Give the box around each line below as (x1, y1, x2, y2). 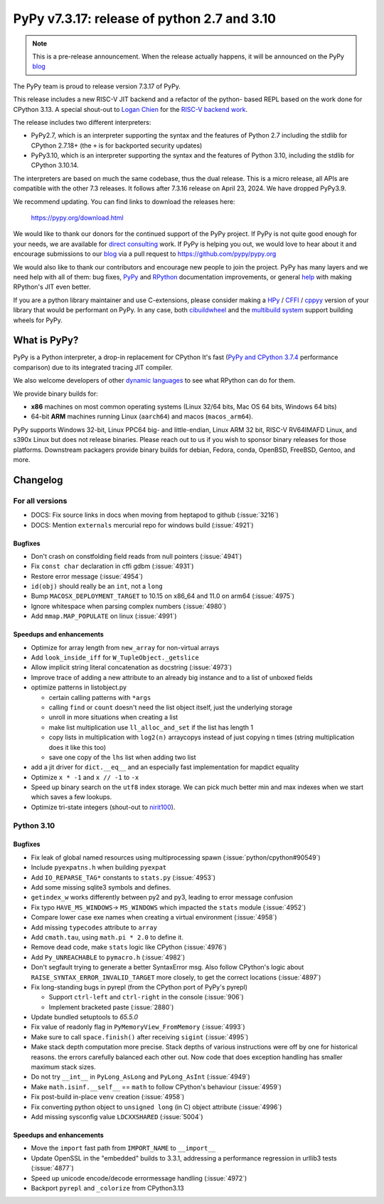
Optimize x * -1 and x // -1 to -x (31, 773, 139, 781)
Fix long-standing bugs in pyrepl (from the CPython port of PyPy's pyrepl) (31, 982, 248, 991)
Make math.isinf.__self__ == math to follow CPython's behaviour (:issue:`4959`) (31, 1082, 282, 1091)
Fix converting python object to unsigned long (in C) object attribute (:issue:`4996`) (31, 1102, 282, 1111)
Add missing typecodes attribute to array (31, 923, 158, 932)
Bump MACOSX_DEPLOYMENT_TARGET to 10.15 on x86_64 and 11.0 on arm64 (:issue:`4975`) (31, 592, 295, 600)
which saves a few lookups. (31, 793, 112, 801)
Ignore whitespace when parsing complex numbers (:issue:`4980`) (31, 602, 227, 610)
